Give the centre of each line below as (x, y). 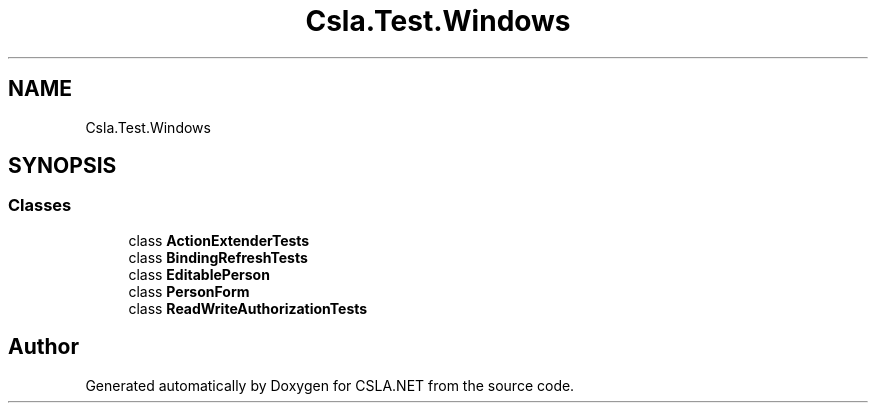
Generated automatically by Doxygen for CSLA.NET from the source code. (330, 385)
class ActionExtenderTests (219, 240)
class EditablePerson (199, 274)
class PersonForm (189, 291)
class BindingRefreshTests (218, 257)
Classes (40, 205)
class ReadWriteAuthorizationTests (248, 308)
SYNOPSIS (62, 166)
